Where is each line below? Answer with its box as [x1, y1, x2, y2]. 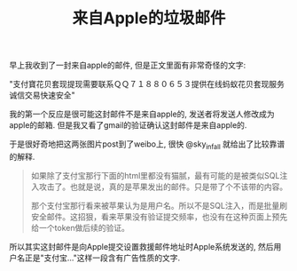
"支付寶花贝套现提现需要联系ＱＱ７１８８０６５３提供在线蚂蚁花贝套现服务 [9, 79, 285, 90]
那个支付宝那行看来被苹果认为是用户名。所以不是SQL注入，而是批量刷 [30, 200, 288, 211]
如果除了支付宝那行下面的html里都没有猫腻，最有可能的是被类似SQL [30, 170, 280, 180]
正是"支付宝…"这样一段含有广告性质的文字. [24, 252, 181, 263]
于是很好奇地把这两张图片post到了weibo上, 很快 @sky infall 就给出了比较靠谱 [9, 139, 285, 151]
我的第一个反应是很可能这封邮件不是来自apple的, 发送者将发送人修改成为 [9, 108, 275, 120]
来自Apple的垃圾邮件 [72, 8, 226, 28]
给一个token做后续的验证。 [30, 222, 130, 233]
